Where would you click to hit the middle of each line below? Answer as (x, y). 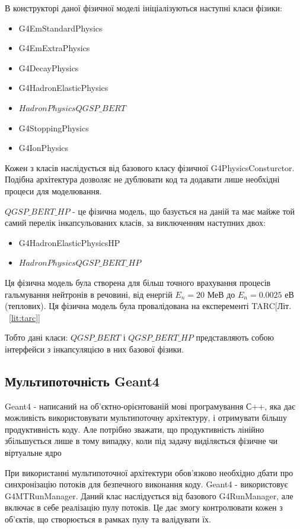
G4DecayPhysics (49, 67)
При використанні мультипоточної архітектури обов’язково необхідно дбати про (149, 472)
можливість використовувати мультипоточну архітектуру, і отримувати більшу (146, 418)
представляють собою (235, 337)
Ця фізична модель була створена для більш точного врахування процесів (138, 282)
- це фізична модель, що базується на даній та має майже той (184, 211)
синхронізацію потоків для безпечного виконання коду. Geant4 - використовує (146, 484)
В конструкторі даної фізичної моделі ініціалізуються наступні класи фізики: (143, 8)
